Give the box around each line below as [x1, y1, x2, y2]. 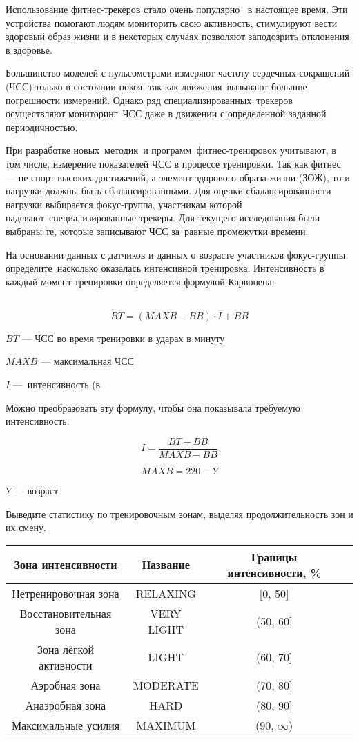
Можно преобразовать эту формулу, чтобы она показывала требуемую [6, 400, 300, 414]
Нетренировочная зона [12, 585, 119, 601]
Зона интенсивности [14, 556, 117, 573]
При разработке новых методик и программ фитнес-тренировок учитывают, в [6, 143, 336, 157]
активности [39, 656, 93, 673]
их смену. [6, 520, 46, 534]
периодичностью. [6, 119, 78, 134]
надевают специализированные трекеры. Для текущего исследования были [6, 210, 320, 225]
